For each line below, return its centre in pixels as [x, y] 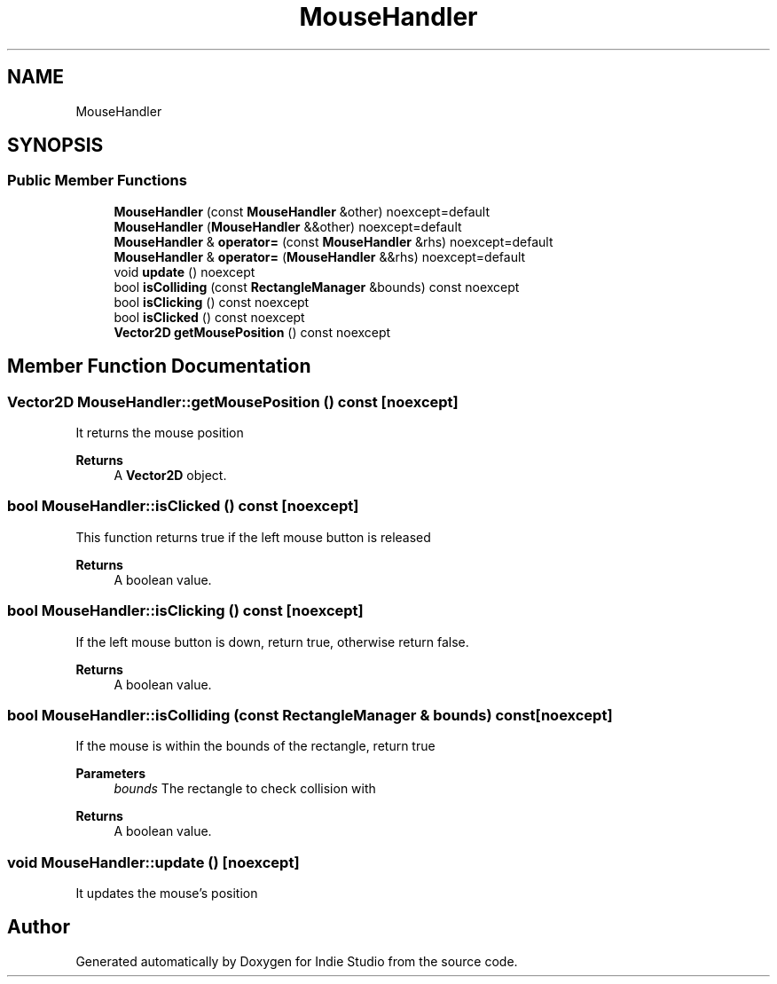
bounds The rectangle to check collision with [245, 789]
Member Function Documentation [159, 366]
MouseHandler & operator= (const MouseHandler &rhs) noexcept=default [334, 241]
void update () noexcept [184, 272]
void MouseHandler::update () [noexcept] [153, 862]
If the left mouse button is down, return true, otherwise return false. [272, 642]
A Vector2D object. [170, 476]
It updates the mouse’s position [167, 893]
